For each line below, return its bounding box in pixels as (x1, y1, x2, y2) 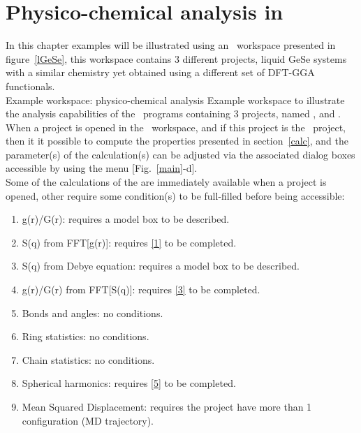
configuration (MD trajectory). (22, 413, 154, 427)
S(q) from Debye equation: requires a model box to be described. (22, 258, 300, 273)
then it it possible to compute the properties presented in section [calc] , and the (6, 133, 348, 148)
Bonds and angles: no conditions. (22, 305, 163, 320)
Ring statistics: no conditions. (22, 329, 149, 344)
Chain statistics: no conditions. (22, 352, 155, 367)
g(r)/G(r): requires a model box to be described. (22, 212, 230, 226)
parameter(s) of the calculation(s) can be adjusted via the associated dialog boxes (6, 147, 355, 161)
